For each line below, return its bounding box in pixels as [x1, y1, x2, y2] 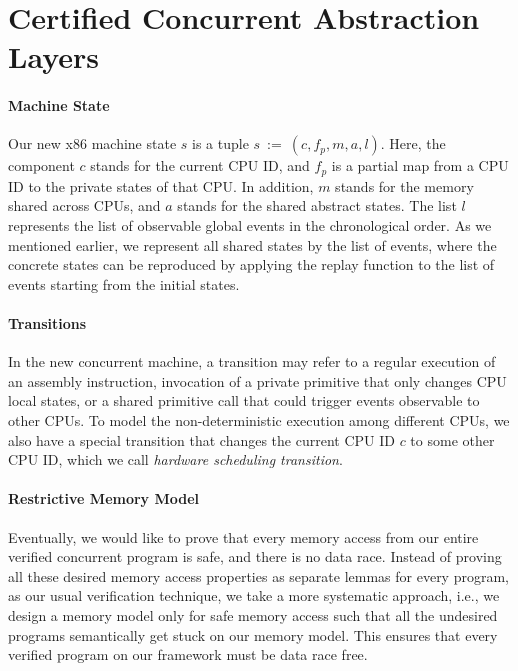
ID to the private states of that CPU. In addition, [8, 175, 314, 196]
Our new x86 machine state [8, 133, 177, 154]
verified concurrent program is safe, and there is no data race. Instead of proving [8, 546, 502, 567]
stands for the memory [335, 175, 474, 196]
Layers [8, 36, 99, 77]
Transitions [8, 312, 87, 333]
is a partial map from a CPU [331, 155, 509, 176]
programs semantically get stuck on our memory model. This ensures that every [8, 624, 498, 645]
